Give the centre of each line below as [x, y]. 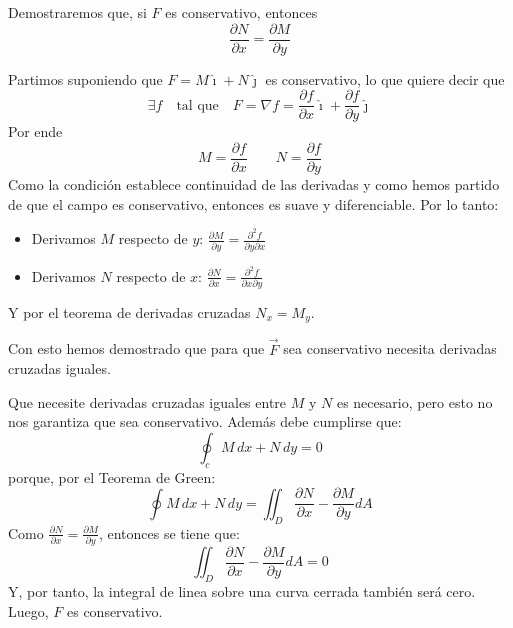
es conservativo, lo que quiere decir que [385, 78]
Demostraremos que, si [77, 12]
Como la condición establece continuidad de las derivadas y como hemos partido [254, 183]
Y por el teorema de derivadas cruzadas [129, 311]
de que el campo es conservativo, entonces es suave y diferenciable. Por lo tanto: [253, 203]
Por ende [35, 131]
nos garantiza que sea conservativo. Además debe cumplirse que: [205, 421]
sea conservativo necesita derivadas [390, 348]
